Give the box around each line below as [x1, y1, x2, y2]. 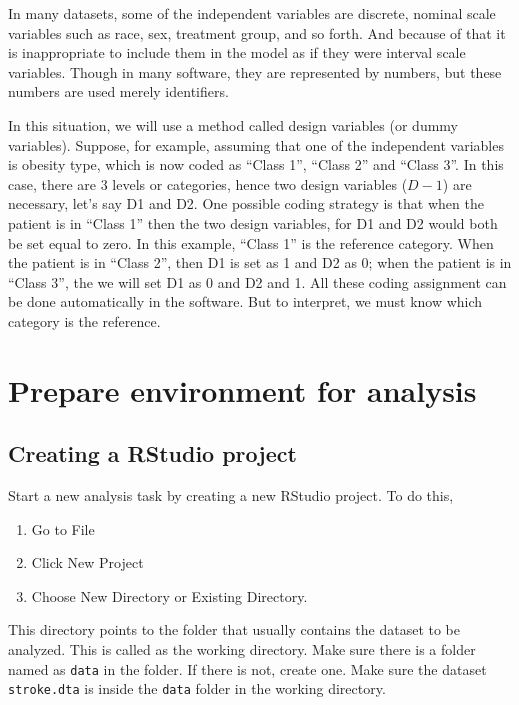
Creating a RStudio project [8, 438, 297, 469]
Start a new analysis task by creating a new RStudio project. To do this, [8, 485, 454, 506]
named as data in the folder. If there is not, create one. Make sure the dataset [8, 658, 487, 679]
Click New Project [31, 552, 144, 573]
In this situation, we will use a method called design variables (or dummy [8, 114, 459, 135]
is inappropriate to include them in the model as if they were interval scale [8, 42, 466, 63]
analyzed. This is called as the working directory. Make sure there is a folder [8, 639, 476, 660]
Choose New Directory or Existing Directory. [31, 585, 308, 606]
